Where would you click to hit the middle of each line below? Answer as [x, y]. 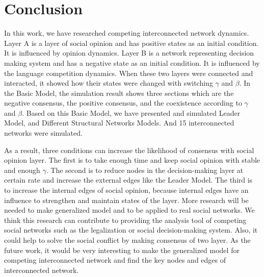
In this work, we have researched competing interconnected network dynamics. [127, 33]
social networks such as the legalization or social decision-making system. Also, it [131, 230]
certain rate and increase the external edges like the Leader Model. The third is [128, 180]
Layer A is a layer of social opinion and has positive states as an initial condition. [131, 43]
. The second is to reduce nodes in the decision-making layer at [145, 170]
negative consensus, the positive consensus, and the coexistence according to [123, 103]
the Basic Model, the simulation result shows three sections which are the [119, 93]
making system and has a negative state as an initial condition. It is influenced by [132, 62]
